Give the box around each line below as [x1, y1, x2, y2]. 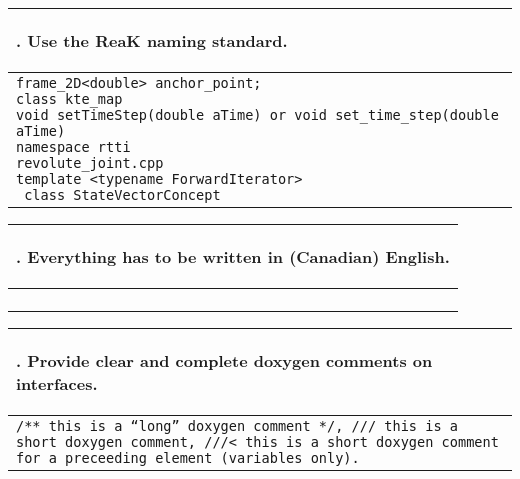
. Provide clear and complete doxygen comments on [16, 349, 433, 372]
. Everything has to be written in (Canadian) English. [16, 245, 450, 268]
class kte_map [16, 91, 123, 107]
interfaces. [16, 372, 98, 395]
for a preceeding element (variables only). [16, 450, 360, 466]
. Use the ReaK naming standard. [16, 29, 288, 52]
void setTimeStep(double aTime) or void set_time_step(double [16, 107, 499, 123]
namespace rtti [16, 139, 131, 155]
